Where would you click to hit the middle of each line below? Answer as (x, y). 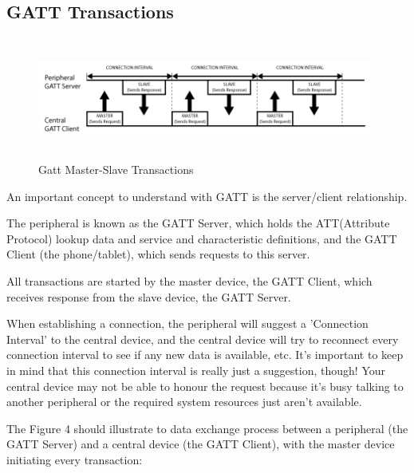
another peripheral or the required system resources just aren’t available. (184, 402)
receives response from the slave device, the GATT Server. (149, 296)
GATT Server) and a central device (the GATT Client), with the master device (201, 444)
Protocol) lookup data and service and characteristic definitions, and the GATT (202, 238)
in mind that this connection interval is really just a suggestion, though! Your (196, 370)
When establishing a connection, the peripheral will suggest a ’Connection (187, 323)
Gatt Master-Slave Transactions (116, 169)
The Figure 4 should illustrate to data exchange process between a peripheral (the (207, 428)
